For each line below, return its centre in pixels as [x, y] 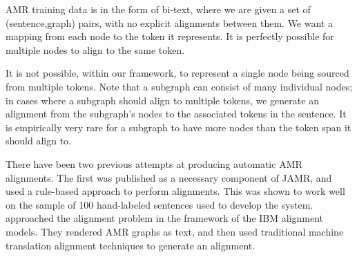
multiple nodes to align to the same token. [95, 49]
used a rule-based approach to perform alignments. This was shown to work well [175, 191]
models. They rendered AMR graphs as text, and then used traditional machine [175, 231]
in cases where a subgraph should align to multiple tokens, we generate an [162, 100]
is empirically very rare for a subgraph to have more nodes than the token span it [178, 127]
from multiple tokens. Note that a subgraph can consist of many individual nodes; [179, 86]
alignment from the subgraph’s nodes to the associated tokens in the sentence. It [176, 114]
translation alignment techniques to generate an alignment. [131, 245]
